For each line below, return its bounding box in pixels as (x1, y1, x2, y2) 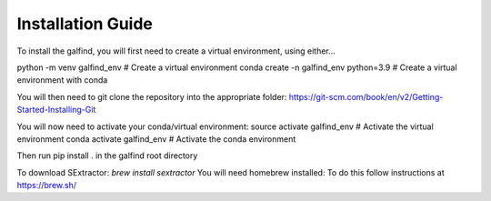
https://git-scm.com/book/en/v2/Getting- (288, 91, 444, 102)
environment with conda (16, 75, 108, 85)
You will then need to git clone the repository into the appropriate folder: (16, 91, 287, 102)
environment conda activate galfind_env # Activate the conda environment (16, 133, 296, 145)
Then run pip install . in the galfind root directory (16, 150, 198, 161)
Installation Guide (16, 14, 154, 34)
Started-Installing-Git (16, 105, 96, 116)
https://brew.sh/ (16, 180, 77, 191)
